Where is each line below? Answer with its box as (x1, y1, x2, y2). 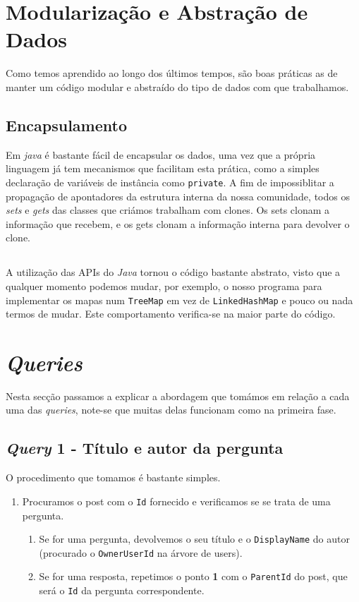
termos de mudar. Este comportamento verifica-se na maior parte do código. (6, 306, 336, 321)
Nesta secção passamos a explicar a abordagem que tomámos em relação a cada (6, 388, 350, 403)
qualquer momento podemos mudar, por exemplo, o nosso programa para (6, 278, 322, 293)
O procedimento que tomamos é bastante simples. (6, 470, 221, 485)
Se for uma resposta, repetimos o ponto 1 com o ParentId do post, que (39, 569, 348, 584)
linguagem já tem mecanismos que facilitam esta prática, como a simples (6, 161, 320, 176)
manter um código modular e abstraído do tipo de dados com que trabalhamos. (6, 79, 349, 94)
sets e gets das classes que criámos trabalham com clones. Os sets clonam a (6, 203, 330, 217)
